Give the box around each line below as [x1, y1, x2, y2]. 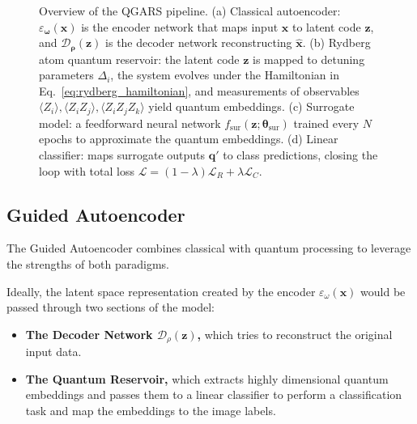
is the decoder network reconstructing [105, 34, 292, 51]
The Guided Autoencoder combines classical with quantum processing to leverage [6, 240, 411, 257]
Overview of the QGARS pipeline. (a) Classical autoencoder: [39, 2, 341, 19]
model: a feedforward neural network [39, 114, 221, 131]
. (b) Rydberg [302, 34, 371, 51]
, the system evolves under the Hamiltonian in [110, 66, 339, 83]
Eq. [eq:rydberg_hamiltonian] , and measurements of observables [39, 82, 360, 99]
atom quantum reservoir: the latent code [39, 50, 240, 67]
